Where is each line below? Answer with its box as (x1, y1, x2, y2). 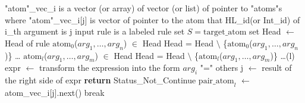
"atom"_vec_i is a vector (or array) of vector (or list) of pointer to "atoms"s (5, 2, 282, 14)
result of (262, 61, 292, 74)
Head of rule (5, 36, 50, 49)
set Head (249, 25, 281, 38)
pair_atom (198, 77, 234, 86)
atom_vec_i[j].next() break (5, 86, 105, 98)
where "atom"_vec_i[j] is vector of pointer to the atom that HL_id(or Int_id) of (5, 13, 300, 26)
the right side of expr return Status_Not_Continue (5, 74, 196, 86)
